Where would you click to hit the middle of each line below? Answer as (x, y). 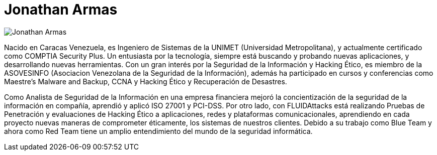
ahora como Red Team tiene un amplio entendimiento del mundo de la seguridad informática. (158, 131)
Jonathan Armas (61, 10)
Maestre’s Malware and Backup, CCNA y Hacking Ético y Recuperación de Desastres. (146, 81)
